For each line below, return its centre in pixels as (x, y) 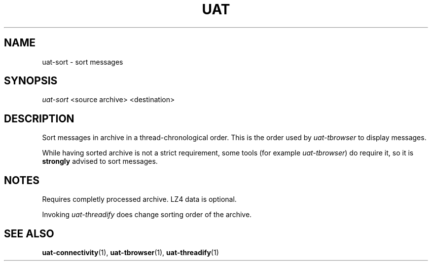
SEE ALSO (29, 233)
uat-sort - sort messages (83, 62)
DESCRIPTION (39, 118)
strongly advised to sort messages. (100, 161)
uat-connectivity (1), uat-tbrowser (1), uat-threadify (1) (130, 252)
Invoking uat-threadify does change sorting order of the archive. (147, 215)
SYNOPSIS (31, 81)
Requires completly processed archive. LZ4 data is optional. (139, 199)
